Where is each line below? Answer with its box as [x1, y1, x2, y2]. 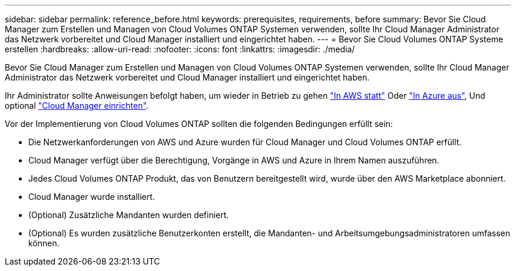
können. [28, 238, 59, 248]
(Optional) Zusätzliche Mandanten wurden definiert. [28, 210, 229, 220]
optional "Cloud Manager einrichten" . [5, 101, 148, 111]
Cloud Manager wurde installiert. [28, 192, 155, 202]
